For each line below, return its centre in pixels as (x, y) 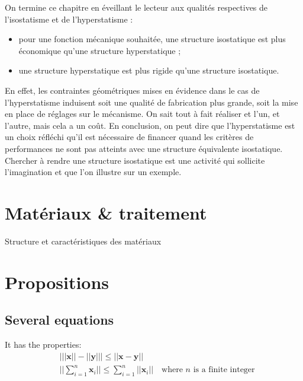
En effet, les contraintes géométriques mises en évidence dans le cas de (132, 90)
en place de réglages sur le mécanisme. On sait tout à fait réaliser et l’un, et (142, 114)
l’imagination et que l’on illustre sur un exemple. (93, 172)
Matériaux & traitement (106, 212)
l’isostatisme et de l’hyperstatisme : (69, 19)
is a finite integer (224, 370)
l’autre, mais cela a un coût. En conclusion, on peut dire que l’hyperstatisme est (150, 125)
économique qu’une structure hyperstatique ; (100, 50)
